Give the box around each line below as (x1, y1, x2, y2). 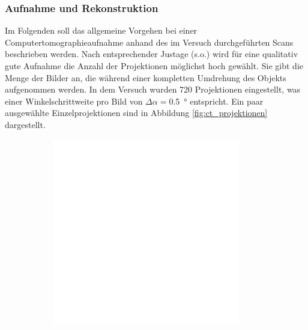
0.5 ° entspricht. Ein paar (169, 94, 264, 107)
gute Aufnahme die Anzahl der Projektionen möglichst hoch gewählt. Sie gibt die (5, 60, 303, 72)
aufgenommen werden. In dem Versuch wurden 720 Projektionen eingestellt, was (5, 83, 301, 96)
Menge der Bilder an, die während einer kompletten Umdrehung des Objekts (5, 71, 286, 84)
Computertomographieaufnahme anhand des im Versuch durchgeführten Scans (5, 35, 294, 48)
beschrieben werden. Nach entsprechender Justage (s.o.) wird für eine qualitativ (5, 47, 298, 60)
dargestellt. (5, 118, 46, 130)
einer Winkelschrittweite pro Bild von (5, 94, 143, 107)
